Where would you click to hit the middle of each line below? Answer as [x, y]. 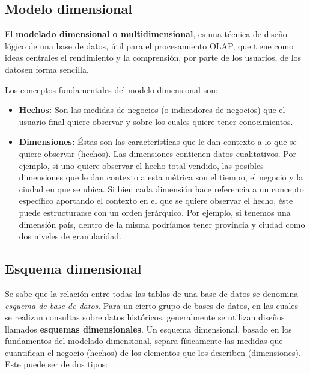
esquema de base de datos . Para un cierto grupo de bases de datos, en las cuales [152, 305]
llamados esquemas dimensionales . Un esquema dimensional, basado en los [148, 329]
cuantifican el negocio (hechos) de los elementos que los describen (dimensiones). [153, 352]
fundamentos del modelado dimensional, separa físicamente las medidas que [144, 341]
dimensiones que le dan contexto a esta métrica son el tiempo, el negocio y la [161, 177]
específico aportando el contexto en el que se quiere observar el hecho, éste [156, 201]
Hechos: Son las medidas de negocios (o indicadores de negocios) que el [152, 110]
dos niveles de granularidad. [70, 236]
